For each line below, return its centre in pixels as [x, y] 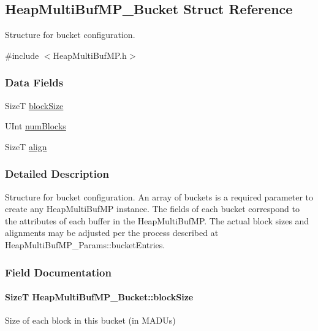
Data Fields [34, 82]
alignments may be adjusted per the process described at [112, 233]
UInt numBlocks [36, 126]
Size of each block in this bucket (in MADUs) [90, 320]
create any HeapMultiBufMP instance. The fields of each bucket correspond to [153, 209]
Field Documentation [58, 272]
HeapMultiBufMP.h [90, 55]
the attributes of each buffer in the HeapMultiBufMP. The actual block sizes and [157, 220]
